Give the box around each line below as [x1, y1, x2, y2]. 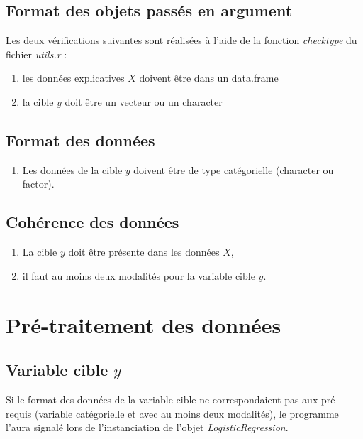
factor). [22, 176, 55, 191]
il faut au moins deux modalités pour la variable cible [22, 268, 255, 283]
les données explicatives [22, 70, 125, 85]
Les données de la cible [22, 162, 123, 177]
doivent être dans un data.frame [139, 70, 279, 85]
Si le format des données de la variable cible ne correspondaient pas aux [6, 391, 318, 406]
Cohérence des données [6, 211, 179, 233]
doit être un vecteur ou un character [65, 94, 223, 109]
